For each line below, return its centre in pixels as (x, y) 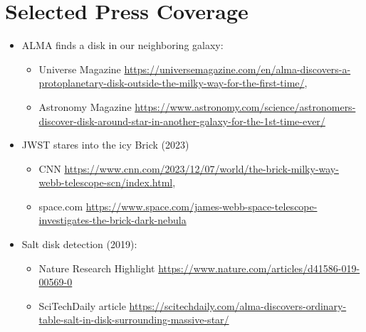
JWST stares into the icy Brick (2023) (105, 145)
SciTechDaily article (82, 305)
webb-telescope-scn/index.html (106, 182)
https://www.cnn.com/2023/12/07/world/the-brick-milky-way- (202, 168)
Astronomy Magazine (85, 106)
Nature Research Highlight (97, 268)
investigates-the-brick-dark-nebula (113, 220)
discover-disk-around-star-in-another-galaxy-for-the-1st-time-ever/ (182, 121)
